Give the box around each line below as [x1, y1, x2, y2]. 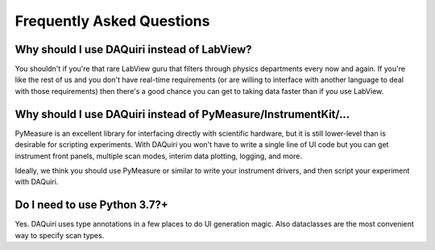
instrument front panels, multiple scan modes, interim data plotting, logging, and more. [14, 151, 302, 161]
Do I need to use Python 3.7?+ [14, 198, 169, 212]
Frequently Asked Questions [14, 12, 210, 30]
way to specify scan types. [14, 230, 105, 240]
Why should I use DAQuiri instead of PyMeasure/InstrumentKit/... [14, 107, 350, 121]
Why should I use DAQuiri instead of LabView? [14, 43, 253, 56]
